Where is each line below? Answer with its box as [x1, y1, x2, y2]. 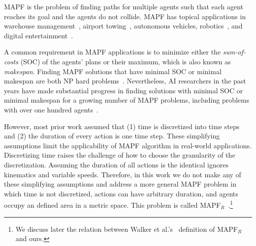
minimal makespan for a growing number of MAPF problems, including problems [4, 95, 250, 105]
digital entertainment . [4, 30, 73, 40]
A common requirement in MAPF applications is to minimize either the [4, 47, 221, 57]
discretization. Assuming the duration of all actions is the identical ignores [4, 159, 228, 169]
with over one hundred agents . [4, 104, 98, 114]
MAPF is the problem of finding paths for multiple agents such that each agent [4, 1, 244, 11]
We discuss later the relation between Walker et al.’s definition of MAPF [15, 223, 238, 234]
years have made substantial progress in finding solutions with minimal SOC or [4, 85, 243, 95]
